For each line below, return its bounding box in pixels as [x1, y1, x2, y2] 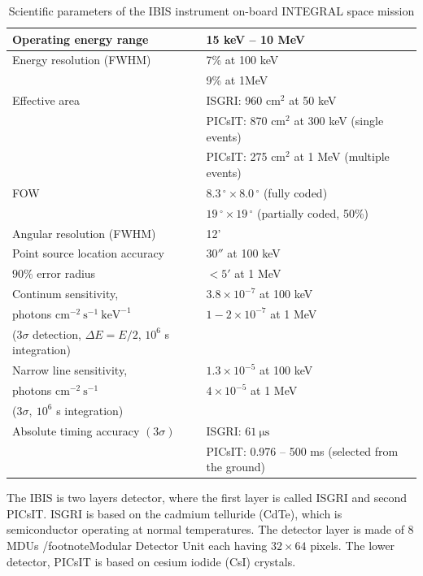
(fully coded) [263, 184, 328, 201]
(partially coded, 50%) [257, 204, 369, 221]
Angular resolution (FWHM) [12, 224, 156, 241]
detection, [33, 325, 82, 342]
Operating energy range [12, 30, 149, 47]
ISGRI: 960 [206, 92, 263, 109]
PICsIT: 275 [206, 148, 268, 165]
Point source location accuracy [12, 245, 165, 262]
